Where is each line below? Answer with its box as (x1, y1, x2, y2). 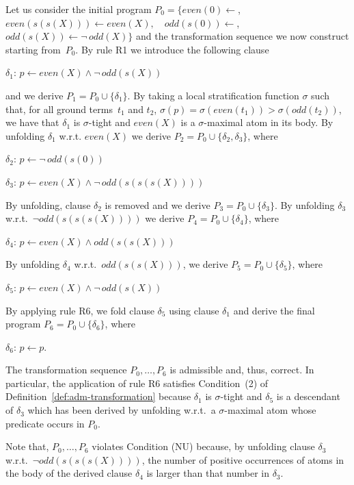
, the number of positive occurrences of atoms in (141, 452, 344, 467)
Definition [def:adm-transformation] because (5, 389, 191, 403)
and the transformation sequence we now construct (135, 29, 349, 43)
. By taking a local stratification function (127, 88, 299, 102)
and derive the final (233, 303, 315, 317)
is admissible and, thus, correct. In (169, 362, 314, 377)
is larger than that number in (146, 466, 269, 480)
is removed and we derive (105, 197, 210, 212)
